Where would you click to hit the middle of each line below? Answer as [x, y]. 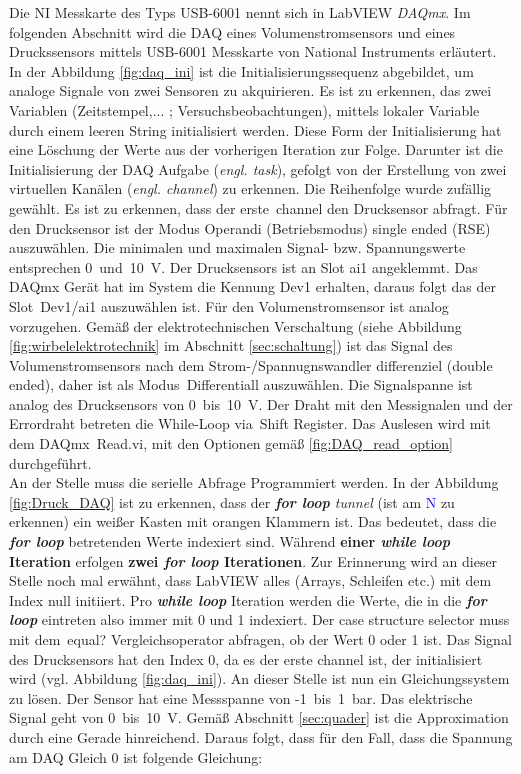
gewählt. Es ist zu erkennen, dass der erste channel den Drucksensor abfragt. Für [258, 207]
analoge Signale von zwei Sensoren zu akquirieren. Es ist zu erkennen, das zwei [250, 90]
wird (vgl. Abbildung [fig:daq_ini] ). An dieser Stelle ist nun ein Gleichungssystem [259, 678]
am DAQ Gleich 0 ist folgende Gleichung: [136, 756]
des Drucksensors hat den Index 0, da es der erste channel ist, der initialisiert [246, 658]
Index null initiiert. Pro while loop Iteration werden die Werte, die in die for [248, 599]
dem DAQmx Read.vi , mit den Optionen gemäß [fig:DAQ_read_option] [231, 443]
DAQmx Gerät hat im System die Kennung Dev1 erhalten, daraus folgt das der [253, 286]
